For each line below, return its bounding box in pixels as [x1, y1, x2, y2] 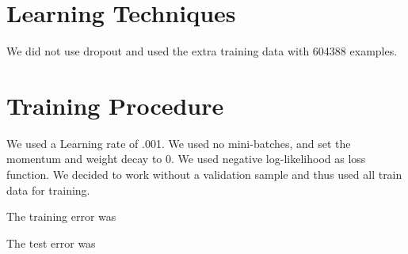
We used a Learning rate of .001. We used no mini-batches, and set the [6, 135, 351, 151]
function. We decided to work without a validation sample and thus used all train [6, 166, 402, 183]
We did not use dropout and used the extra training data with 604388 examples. [6, 43, 398, 59]
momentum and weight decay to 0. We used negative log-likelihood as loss [6, 150, 366, 167]
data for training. [6, 181, 90, 198]
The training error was [6, 208, 116, 225]
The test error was [6, 234, 96, 251]
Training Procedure [6, 89, 224, 121]
